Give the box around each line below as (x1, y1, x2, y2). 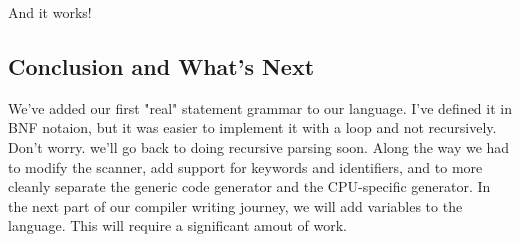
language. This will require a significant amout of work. (8, 215, 348, 236)
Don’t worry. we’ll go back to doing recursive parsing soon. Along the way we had (8, 136, 510, 157)
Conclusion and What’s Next (8, 50, 315, 81)
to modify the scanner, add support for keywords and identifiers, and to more (8, 156, 483, 177)
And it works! (8, 2, 92, 22)
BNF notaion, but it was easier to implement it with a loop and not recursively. (8, 117, 497, 138)
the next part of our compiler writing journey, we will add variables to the (8, 195, 463, 216)
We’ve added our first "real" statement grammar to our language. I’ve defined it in (8, 97, 512, 118)
